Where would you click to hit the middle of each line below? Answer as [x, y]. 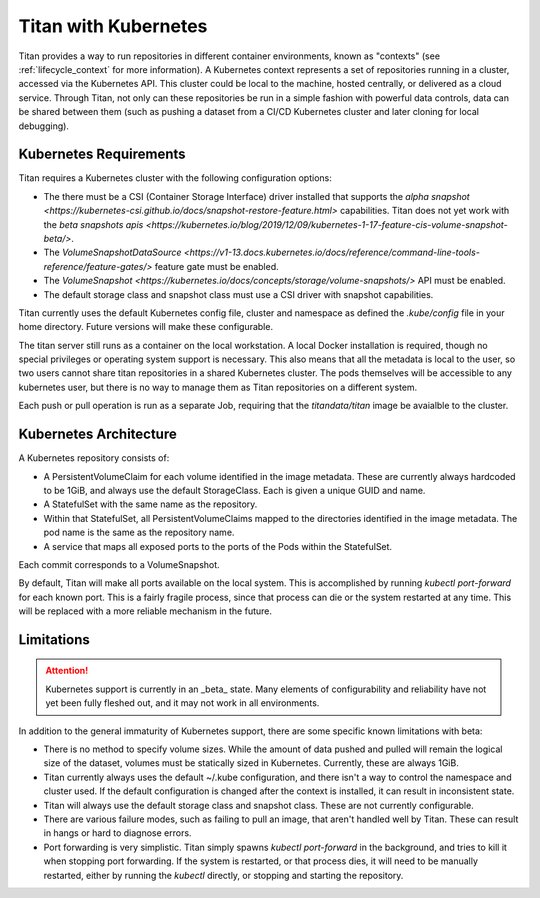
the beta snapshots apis [93, 224]
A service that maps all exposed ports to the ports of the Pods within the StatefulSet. [218, 546]
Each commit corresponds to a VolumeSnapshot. [119, 564]
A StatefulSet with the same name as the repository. [150, 504]
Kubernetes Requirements [102, 154]
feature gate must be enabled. [216, 266]
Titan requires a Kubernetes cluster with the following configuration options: [175, 178]
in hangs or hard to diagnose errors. [117, 833]
